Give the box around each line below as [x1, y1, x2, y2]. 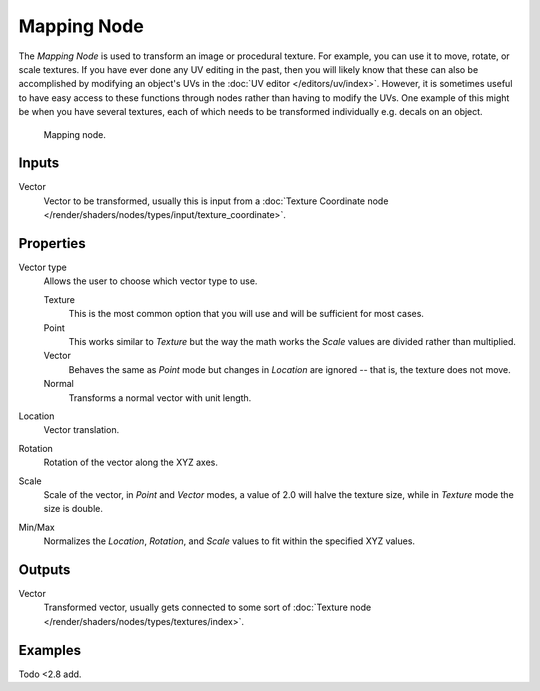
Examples [18, 641, 82, 659]
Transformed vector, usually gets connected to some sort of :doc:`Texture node [43, 601, 372, 614]
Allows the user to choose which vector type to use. [43, 275, 258, 287]
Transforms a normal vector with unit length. [68, 391, 252, 404]
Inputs [18, 155, 60, 172]
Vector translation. [43, 424, 120, 436]
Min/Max [18, 521, 55, 533]
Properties [18, 235, 86, 252]
